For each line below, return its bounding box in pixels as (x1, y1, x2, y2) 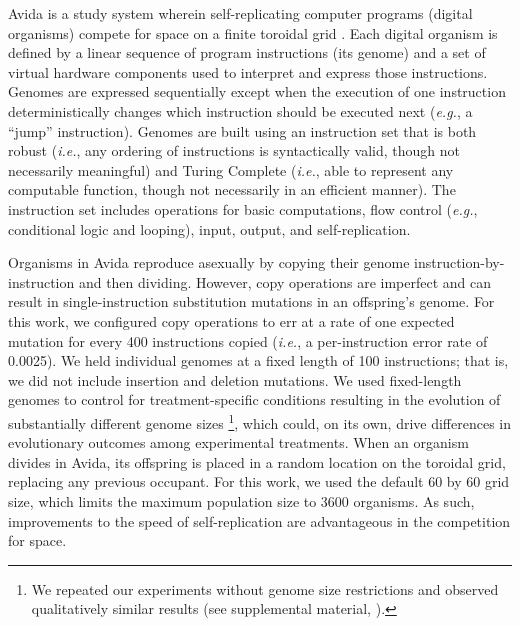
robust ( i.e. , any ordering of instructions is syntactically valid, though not (8, 140, 461, 161)
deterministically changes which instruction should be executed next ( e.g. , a (8, 100, 473, 121)
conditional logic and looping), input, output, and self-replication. (8, 218, 411, 239)
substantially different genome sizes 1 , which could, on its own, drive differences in (8, 409, 512, 433)
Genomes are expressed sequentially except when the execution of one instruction (8, 81, 506, 102)
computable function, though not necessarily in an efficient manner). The (8, 179, 456, 200)
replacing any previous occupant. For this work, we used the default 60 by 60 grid (8, 471, 510, 492)
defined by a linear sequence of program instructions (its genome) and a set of (8, 42, 486, 63)
